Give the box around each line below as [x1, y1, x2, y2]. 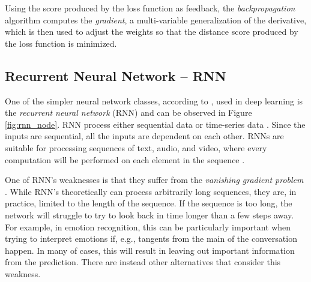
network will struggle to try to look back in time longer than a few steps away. [5, 208, 294, 221]
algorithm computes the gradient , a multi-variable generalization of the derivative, [5, 13, 307, 26]
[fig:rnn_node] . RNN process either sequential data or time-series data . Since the [5, 118, 306, 130]
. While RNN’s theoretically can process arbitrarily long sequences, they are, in [5, 185, 297, 197]
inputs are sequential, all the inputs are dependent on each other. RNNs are [5, 130, 284, 142]
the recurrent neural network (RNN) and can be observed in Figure [5, 106, 252, 119]
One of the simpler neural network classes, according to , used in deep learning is [5, 94, 303, 107]
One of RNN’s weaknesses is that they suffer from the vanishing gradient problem [5, 173, 304, 186]
